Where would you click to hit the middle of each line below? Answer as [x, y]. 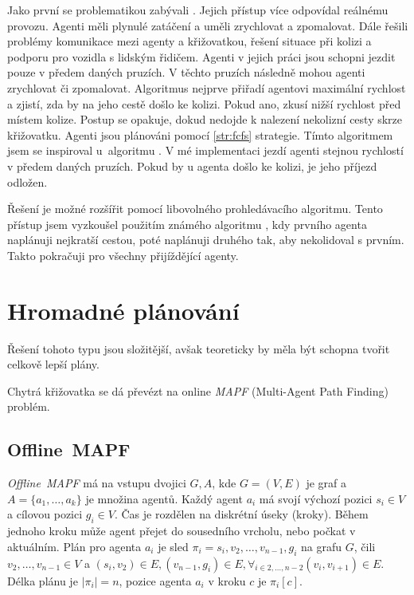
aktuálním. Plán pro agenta [74, 546]
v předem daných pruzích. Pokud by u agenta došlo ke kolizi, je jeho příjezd [192, 165]
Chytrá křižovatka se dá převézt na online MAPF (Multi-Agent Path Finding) [198, 390]
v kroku [227, 580]
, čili [365, 546]
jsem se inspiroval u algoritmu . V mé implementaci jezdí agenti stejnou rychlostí [205, 150]
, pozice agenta [155, 580]
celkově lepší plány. [53, 364]
